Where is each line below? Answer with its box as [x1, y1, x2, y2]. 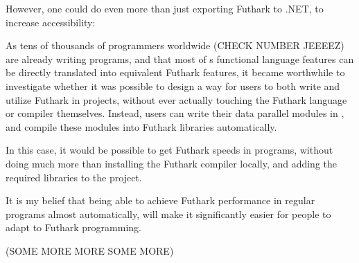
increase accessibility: [6, 15, 96, 29]
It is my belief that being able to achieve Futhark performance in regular [6, 193, 315, 208]
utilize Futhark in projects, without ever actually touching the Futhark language [6, 92, 347, 107]
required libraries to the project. [6, 170, 142, 184]
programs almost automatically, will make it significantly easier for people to [6, 206, 331, 221]
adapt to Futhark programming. [6, 220, 141, 235]
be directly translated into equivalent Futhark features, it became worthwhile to [6, 65, 345, 80]
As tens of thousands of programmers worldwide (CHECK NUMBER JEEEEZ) [6, 38, 344, 53]
